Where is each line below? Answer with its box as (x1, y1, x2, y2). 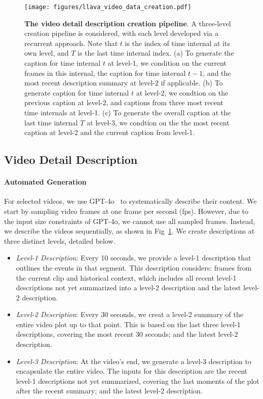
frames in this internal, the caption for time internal (24, 67, 186, 78)
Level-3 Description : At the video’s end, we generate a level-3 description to (16, 356, 251, 366)
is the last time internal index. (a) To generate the (78, 48, 234, 58)
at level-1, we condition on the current (107, 58, 227, 68)
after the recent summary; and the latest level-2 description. (16, 385, 203, 396)
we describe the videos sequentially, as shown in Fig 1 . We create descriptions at (4, 226, 255, 236)
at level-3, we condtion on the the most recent (87, 117, 230, 127)
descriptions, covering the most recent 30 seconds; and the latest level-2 (16, 329, 238, 339)
